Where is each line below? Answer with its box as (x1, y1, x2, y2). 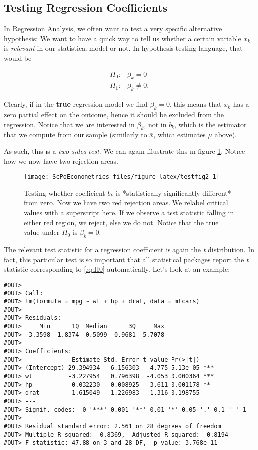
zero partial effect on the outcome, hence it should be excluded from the (4, 109, 224, 120)
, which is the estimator (174, 119, 247, 129)
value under (24, 227, 60, 237)
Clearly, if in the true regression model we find (4, 99, 148, 109)
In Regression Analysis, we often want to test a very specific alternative (4, 23, 222, 34)
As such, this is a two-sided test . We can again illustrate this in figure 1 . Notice (4, 146, 245, 156)
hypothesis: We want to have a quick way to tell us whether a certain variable (4, 33, 241, 43)
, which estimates (153, 129, 206, 140)
